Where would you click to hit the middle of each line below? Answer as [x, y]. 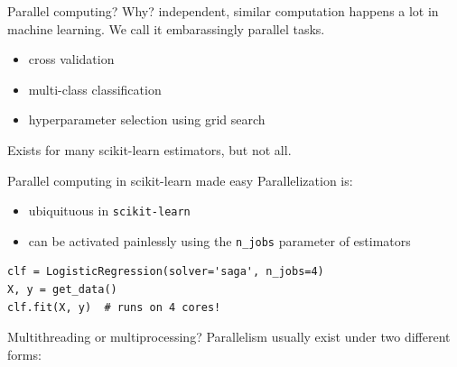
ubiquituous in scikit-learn [109, 211]
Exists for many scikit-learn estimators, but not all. [149, 149]
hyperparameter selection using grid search [147, 119]
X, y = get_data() [62, 290]
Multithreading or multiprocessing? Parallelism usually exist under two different [229, 337]
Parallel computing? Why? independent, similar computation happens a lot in [223, 11]
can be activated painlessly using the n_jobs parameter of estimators [219, 240]
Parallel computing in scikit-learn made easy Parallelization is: [180, 180]
